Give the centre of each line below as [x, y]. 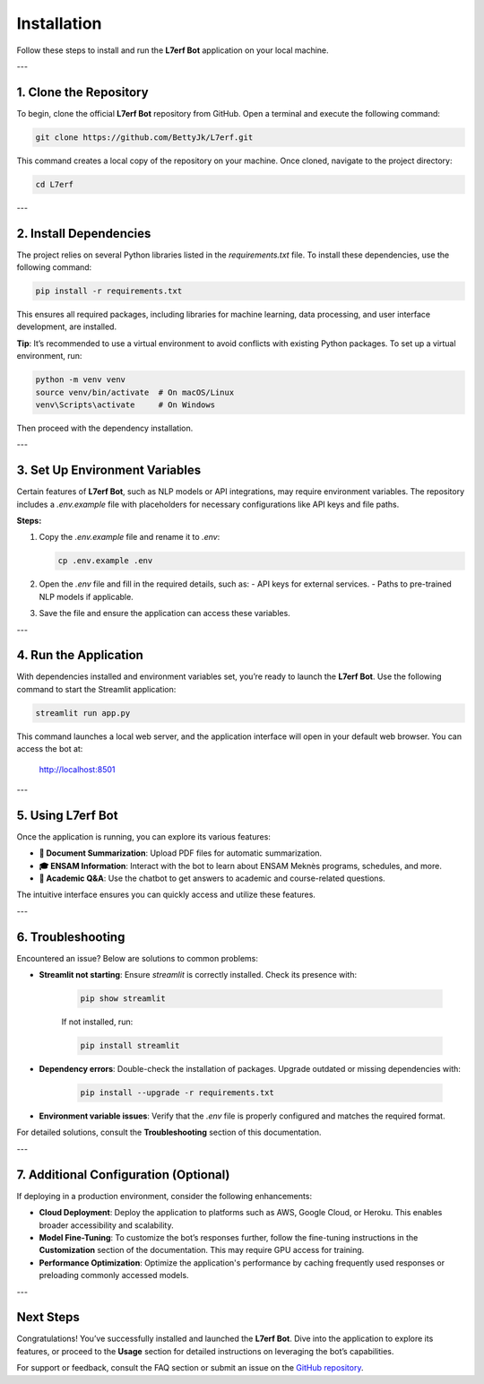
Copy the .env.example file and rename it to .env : [130, 537]
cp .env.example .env [105, 561]
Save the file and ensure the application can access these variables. [164, 614]
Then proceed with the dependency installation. [105, 428]
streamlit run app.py [83, 713]
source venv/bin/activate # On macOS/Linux [135, 392]
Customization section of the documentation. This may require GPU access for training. [202, 1250]
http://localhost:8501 [77, 769]
